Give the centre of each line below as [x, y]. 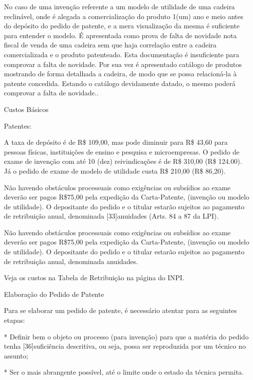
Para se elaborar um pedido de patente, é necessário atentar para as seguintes [121, 310]
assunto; [16, 355]
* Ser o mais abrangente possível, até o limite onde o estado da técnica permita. [124, 372]
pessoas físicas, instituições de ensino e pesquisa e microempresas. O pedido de [122, 151]
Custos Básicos [26, 109]
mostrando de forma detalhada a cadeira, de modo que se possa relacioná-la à [120, 74]
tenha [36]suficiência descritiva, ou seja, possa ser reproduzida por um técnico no [125, 346]
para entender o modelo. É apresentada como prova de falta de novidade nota [120, 35]
